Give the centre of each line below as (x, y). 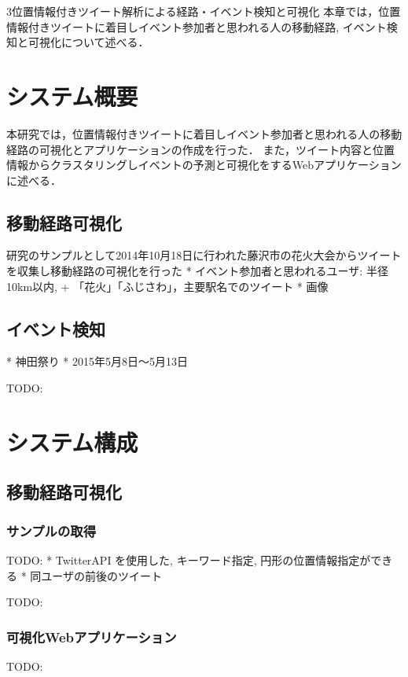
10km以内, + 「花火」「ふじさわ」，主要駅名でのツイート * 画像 (167, 286)
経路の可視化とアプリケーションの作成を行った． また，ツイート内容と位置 (201, 149)
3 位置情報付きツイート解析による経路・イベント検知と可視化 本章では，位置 (204, 11)
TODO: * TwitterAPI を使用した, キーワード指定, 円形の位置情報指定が (189, 560)
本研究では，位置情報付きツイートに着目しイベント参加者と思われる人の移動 (204, 133)
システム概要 (72, 96)
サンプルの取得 (51, 530)
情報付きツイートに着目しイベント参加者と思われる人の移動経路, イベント (197, 26)
